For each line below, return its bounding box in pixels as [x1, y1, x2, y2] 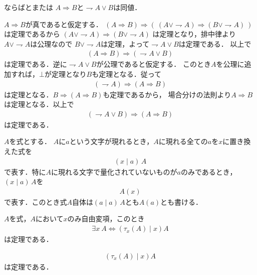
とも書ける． [160, 196, 203, 207]
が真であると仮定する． [25, 19, 103, 29]
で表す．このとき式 [4, 196, 67, 207]
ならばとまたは [4, 2, 53, 12]
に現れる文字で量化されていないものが [51, 166, 177, 177]
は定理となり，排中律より [152, 29, 236, 39]
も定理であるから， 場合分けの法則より [103, 89, 231, 99]
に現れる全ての [158, 136, 208, 147]
